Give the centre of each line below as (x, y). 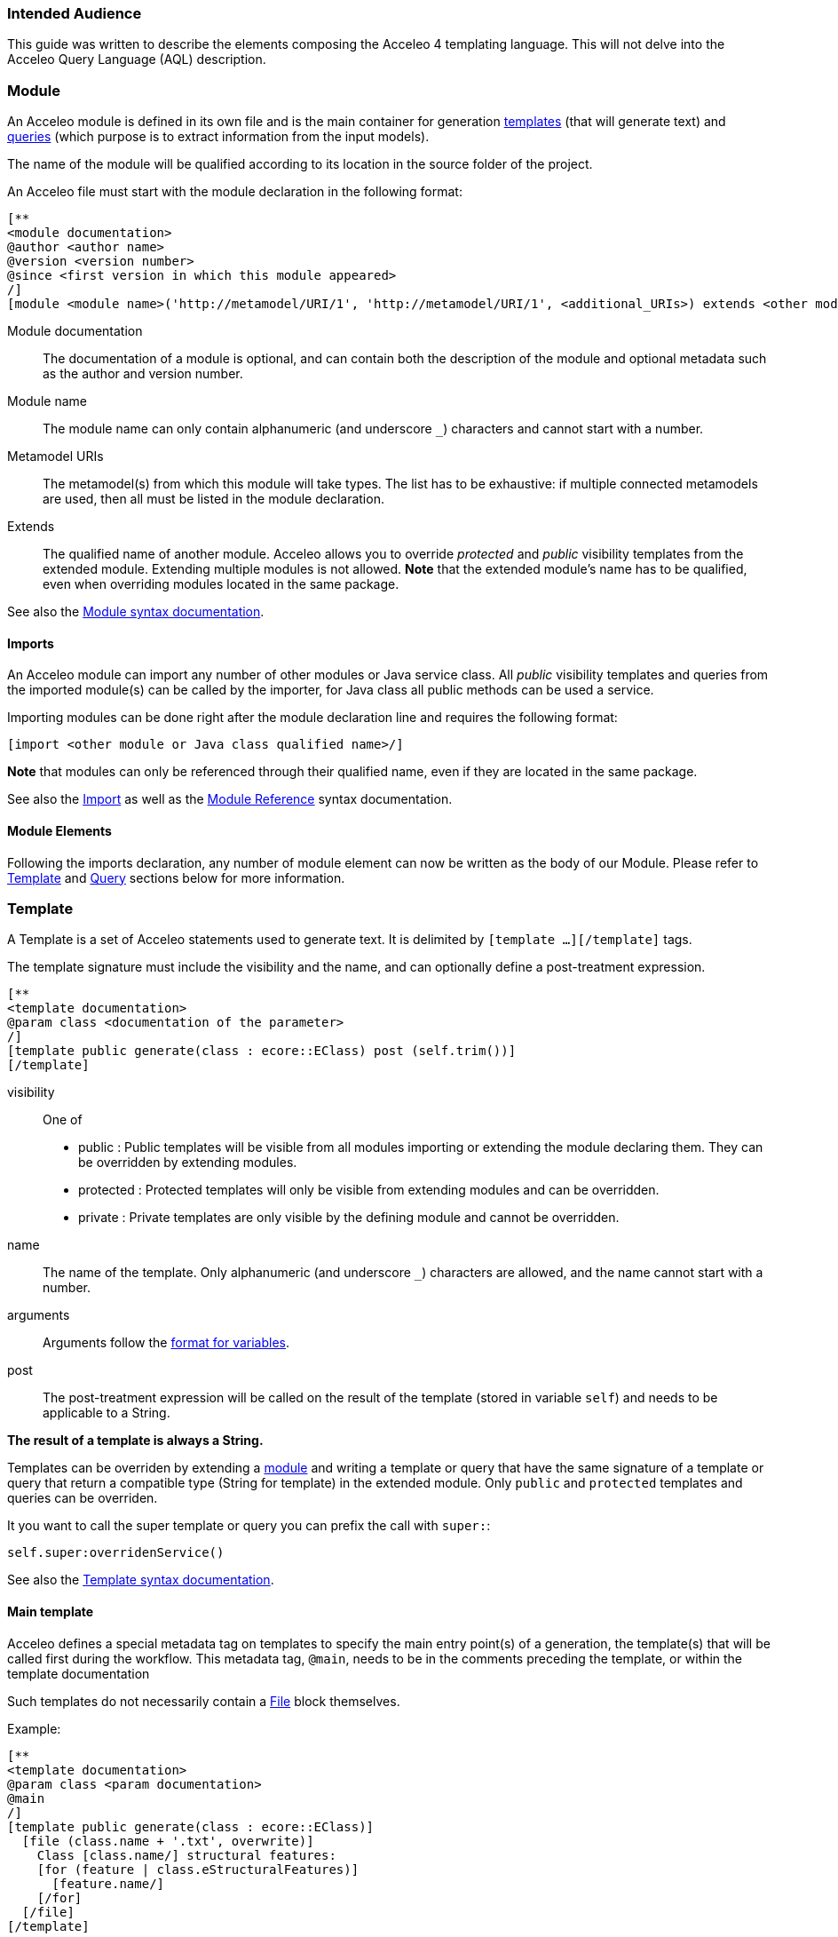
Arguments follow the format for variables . (166, 1343)
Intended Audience (75, 13)
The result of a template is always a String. (135, 1441)
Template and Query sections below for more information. (176, 877)
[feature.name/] (108, 1883)
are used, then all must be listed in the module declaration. (213, 499)
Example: (34, 1728)
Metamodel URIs (55, 456)
